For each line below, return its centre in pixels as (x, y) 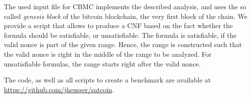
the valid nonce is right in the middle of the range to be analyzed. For (108, 54)
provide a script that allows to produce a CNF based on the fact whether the (118, 25)
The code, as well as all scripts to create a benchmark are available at (107, 80)
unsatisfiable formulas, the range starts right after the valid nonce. (102, 63)
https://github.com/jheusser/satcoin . (59, 89)
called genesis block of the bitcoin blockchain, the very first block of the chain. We (126, 16)
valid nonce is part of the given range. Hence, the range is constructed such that (123, 44)
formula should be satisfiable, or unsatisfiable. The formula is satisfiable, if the (120, 35)
